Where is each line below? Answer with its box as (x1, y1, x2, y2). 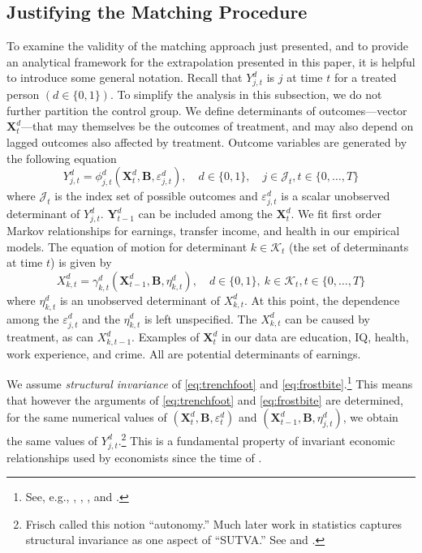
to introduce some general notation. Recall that (6, 69, 243, 86)
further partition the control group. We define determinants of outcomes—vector (6, 101, 407, 118)
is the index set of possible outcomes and (54, 187, 258, 204)
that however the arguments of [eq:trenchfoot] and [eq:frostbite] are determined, (6, 391, 403, 408)
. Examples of (131, 328, 200, 345)
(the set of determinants (289, 238, 409, 255)
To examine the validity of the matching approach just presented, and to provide (6, 37, 408, 54)
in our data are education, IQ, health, (222, 328, 409, 345)
